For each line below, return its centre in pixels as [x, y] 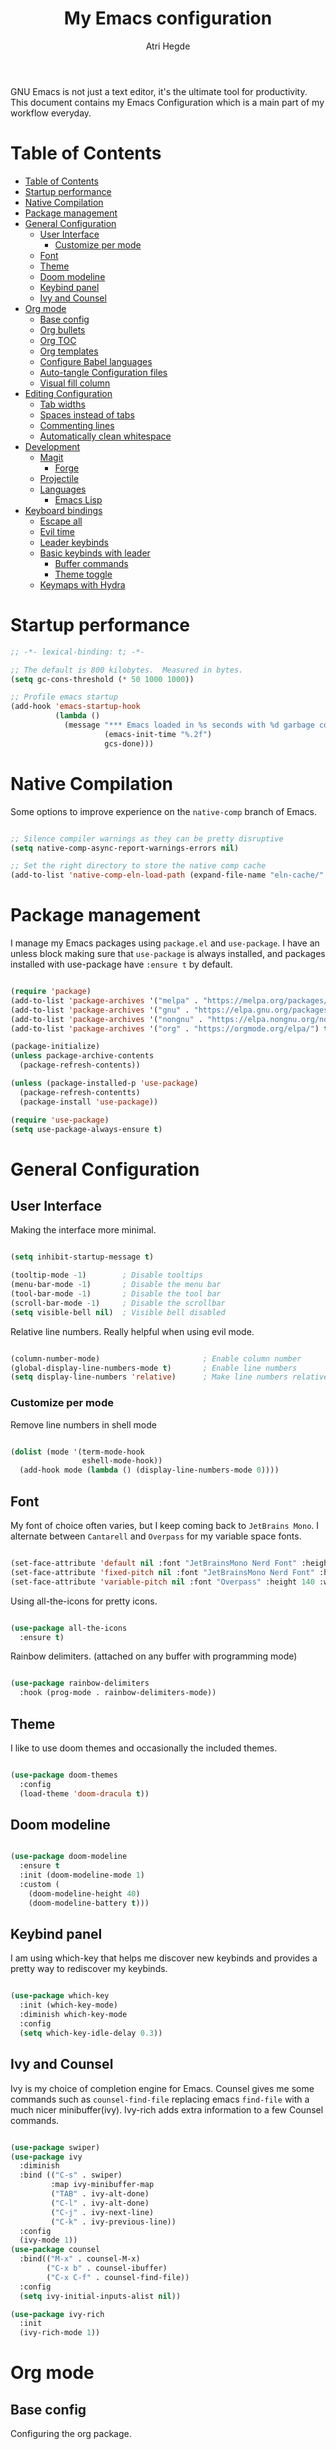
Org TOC [58, 340]
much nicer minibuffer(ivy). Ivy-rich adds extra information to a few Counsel [167, 2109]
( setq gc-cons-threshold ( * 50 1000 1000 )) [102, 679]
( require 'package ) [51, 992]
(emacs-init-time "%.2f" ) [158, 734]
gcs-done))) [129, 743]
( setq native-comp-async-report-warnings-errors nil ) [125, 848]
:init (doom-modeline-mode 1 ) [82, 1875]
